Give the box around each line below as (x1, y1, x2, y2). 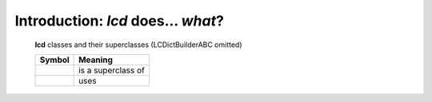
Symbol (39, 54, 70, 65)
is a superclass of (78, 65, 146, 76)
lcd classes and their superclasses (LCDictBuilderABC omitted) (34, 40, 243, 49)
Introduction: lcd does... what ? (14, 12, 224, 29)
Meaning (78, 54, 114, 65)
